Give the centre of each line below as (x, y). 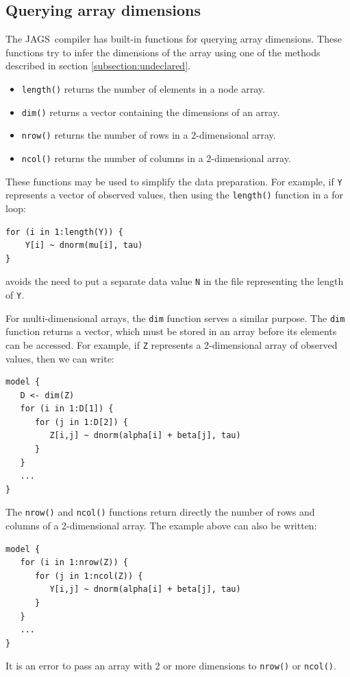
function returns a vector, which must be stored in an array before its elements (171, 331)
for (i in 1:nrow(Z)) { (74, 563)
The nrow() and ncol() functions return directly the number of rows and (160, 512)
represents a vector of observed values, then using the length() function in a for (175, 195)
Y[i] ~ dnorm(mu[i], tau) (84, 245)
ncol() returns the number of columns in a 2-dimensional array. (156, 158)
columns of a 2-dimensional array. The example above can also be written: (161, 526)
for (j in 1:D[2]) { (81, 422)
